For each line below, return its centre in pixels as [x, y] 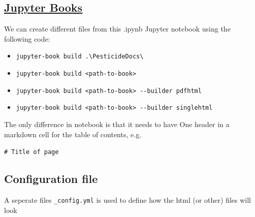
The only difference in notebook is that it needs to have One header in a [117, 124]
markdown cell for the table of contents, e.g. [73, 134]
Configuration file [51, 179]
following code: [27, 38]
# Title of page [31, 152]
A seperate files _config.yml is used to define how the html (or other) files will [127, 200]
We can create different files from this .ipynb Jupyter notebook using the [117, 29]
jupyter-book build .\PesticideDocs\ [80, 57]
